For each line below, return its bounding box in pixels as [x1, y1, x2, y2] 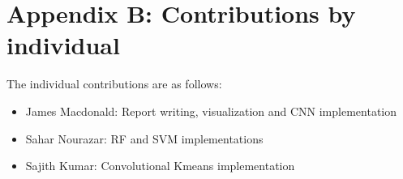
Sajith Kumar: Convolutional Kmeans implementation [25, 157, 295, 174]
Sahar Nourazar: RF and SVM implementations [25, 130, 264, 147]
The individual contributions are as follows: [6, 75, 222, 92]
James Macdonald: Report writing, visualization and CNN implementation [25, 102, 397, 119]
